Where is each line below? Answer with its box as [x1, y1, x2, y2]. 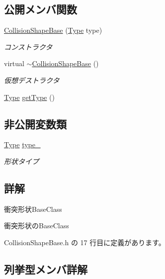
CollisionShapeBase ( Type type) [4, 25, 102, 35]
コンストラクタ [4, 41, 53, 52]
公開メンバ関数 [4, 1, 77, 17]
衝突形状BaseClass [4, 203, 62, 214]
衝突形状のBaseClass [4, 220, 69, 231]
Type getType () [4, 92, 55, 102]
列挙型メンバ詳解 [4, 261, 87, 277]
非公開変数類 [4, 116, 67, 131]
